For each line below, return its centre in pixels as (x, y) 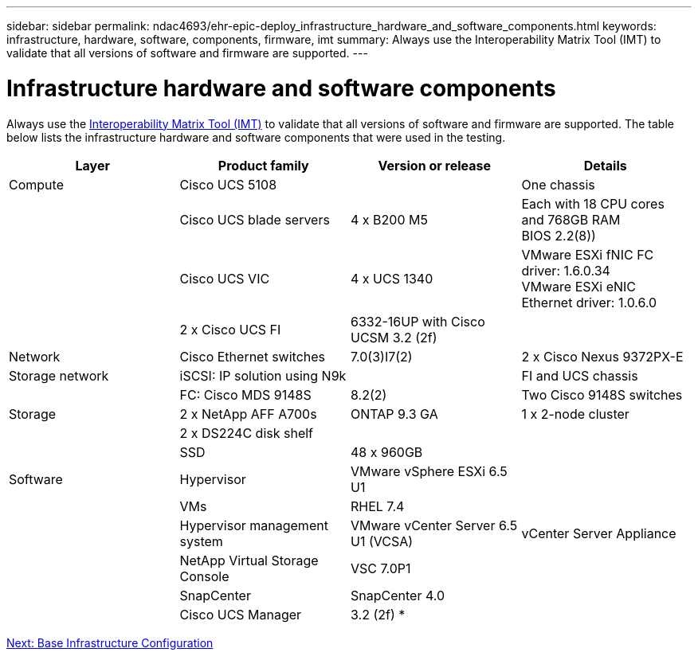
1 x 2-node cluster (575, 414)
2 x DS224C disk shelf (247, 433)
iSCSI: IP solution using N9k (263, 375)
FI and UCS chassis (580, 375)
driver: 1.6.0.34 (566, 270)
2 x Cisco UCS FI (230, 329)
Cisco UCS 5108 (228, 184)
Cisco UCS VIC (225, 278)
